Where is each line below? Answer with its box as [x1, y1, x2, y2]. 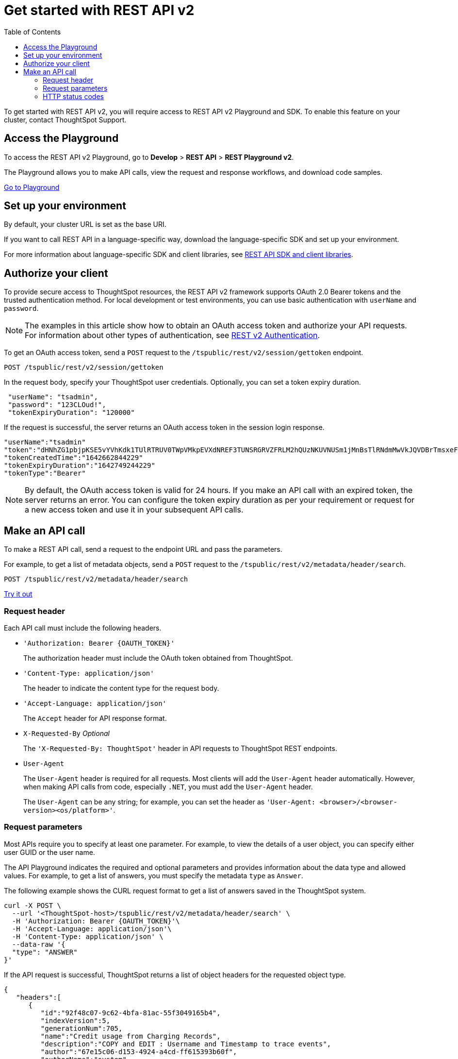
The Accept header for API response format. [23, 714, 167, 722]
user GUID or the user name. [4, 848, 95, 856]
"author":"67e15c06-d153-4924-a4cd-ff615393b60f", [40, 1047, 237, 1056]
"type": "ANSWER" [12, 948, 78, 956]
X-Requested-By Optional [23, 729, 110, 737]
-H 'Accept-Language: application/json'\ [12, 924, 172, 933]
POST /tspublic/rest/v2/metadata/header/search [4, 575, 188, 583]
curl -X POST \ [4, 901, 62, 909]
